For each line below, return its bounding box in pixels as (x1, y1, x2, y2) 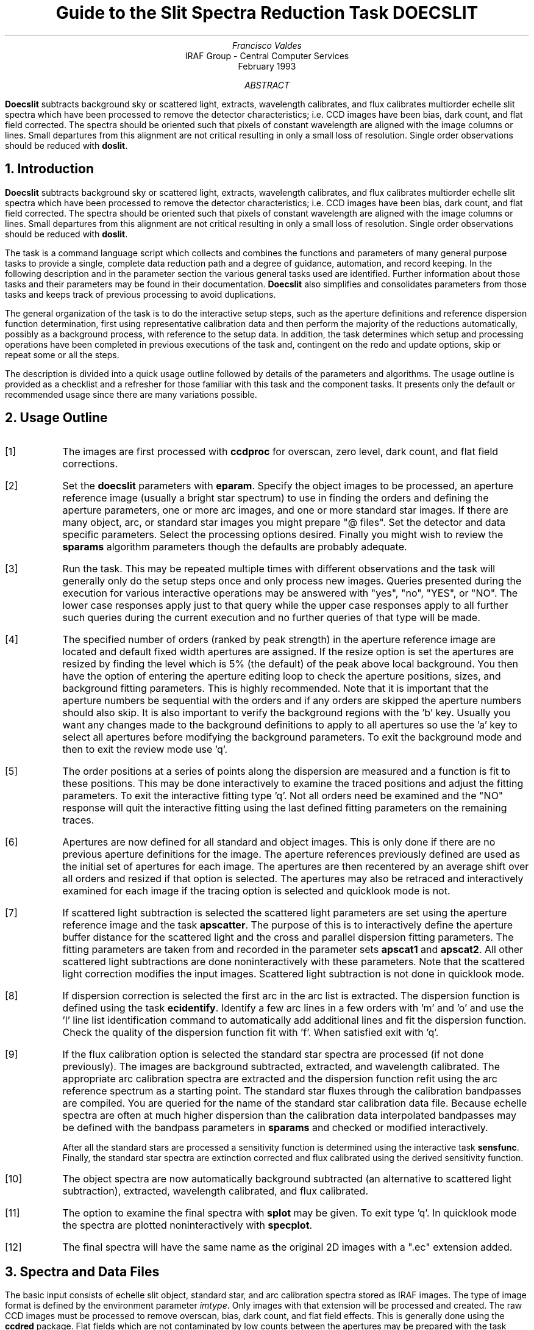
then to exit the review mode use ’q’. (62, 743, 227, 756)
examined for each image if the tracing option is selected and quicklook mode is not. (62, 885, 450, 897)
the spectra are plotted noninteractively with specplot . (62, 1219, 313, 1232)
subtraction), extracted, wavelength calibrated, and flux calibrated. (62, 1185, 369, 1198)
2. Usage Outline (5, 410, 108, 426)
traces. (62, 814, 94, 827)
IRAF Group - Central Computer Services (185, 50, 349, 61)
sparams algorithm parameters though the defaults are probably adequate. (62, 541, 407, 553)
